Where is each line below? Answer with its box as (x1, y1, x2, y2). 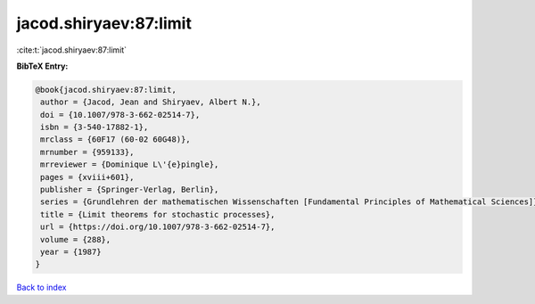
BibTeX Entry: (16, 61, 69, 71)
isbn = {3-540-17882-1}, (40, 122, 149, 133)
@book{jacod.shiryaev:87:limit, (35, 85, 177, 94)
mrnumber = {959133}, (40, 147, 135, 157)
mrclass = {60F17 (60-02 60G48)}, (40, 135, 191, 144)
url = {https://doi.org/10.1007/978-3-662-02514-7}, (40, 222, 276, 232)
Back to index (16, 282, 67, 293)
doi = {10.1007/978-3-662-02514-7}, (40, 110, 201, 119)
